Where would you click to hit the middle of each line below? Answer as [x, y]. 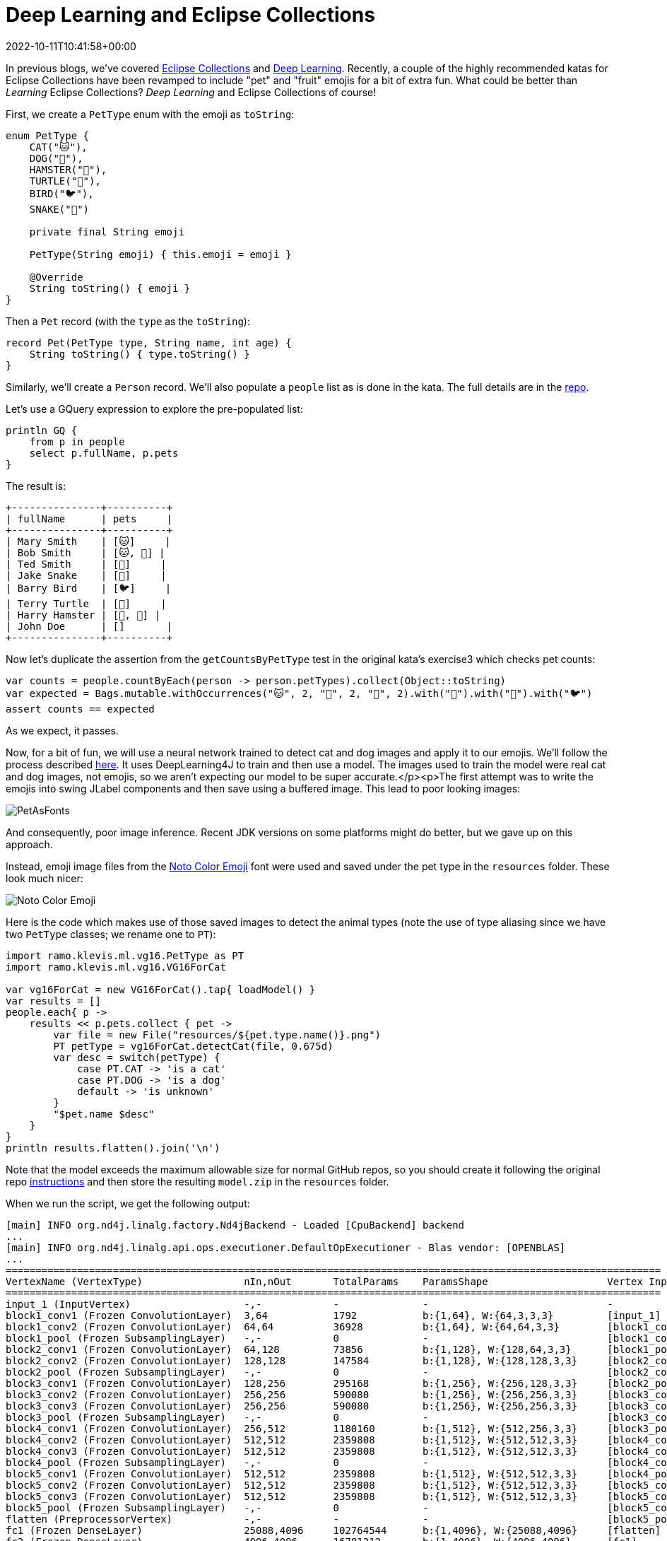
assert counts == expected [80, 709]
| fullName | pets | [89, 518]
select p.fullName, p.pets [104, 453]
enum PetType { [48, 135]
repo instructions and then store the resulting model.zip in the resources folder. [197, 1181]
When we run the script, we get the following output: [128, 1203]
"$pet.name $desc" [104, 1114]
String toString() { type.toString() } [140, 354]
